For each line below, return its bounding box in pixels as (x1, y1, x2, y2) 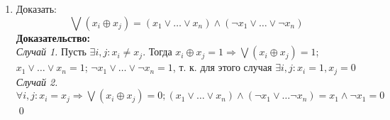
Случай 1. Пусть (16, 44, 87, 59)
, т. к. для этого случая (172, 60, 272, 75)
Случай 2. (16, 74, 58, 89)
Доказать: (16, 1, 57, 16)
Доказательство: (16, 30, 90, 45)
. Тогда (143, 44, 172, 59)
